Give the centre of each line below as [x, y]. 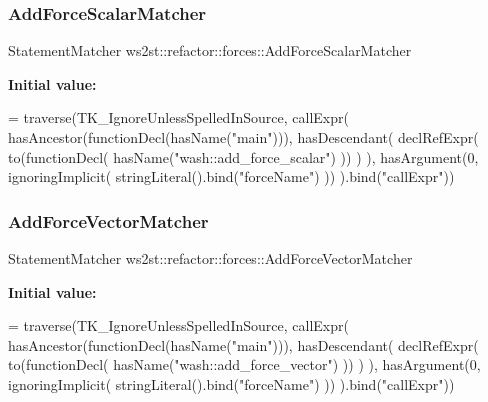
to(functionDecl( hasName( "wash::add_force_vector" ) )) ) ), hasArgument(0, [244, 364]
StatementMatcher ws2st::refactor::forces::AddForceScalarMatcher [210, 50]
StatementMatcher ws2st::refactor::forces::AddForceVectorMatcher [210, 258]
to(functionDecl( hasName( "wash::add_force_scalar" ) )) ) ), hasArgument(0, [243, 156]
